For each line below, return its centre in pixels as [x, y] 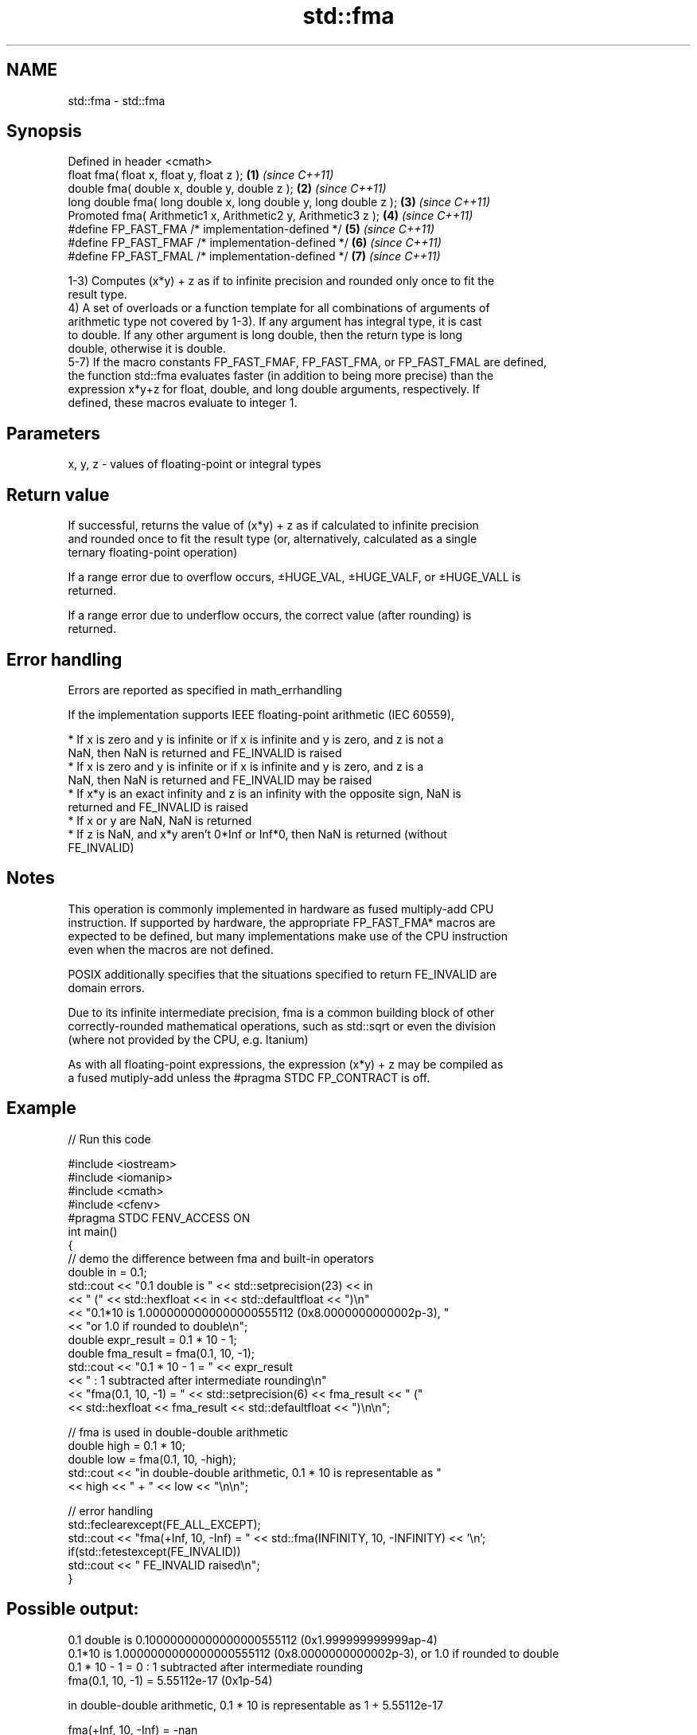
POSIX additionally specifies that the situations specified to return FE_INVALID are [282, 974]
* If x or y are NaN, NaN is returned [160, 820]
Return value [58, 494]
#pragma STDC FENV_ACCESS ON [159, 1217]
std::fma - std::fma [117, 100]
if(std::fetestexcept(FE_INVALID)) [154, 1551]
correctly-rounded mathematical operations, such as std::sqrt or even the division [282, 1026]
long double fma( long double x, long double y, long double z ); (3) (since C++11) [279, 202]
